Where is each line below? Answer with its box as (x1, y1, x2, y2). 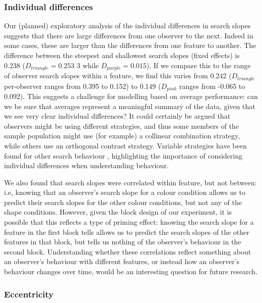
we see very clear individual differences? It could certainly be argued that (4, 111, 231, 121)
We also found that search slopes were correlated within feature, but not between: (4, 177, 257, 187)
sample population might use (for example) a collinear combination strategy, (4, 130, 240, 141)
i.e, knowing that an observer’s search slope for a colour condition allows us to (4, 187, 245, 197)
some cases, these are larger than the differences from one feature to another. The (4, 40, 256, 50)
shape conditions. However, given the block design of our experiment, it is (4, 207, 232, 217)
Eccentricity (4, 287, 54, 300)
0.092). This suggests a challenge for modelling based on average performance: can (4, 90, 258, 101)
